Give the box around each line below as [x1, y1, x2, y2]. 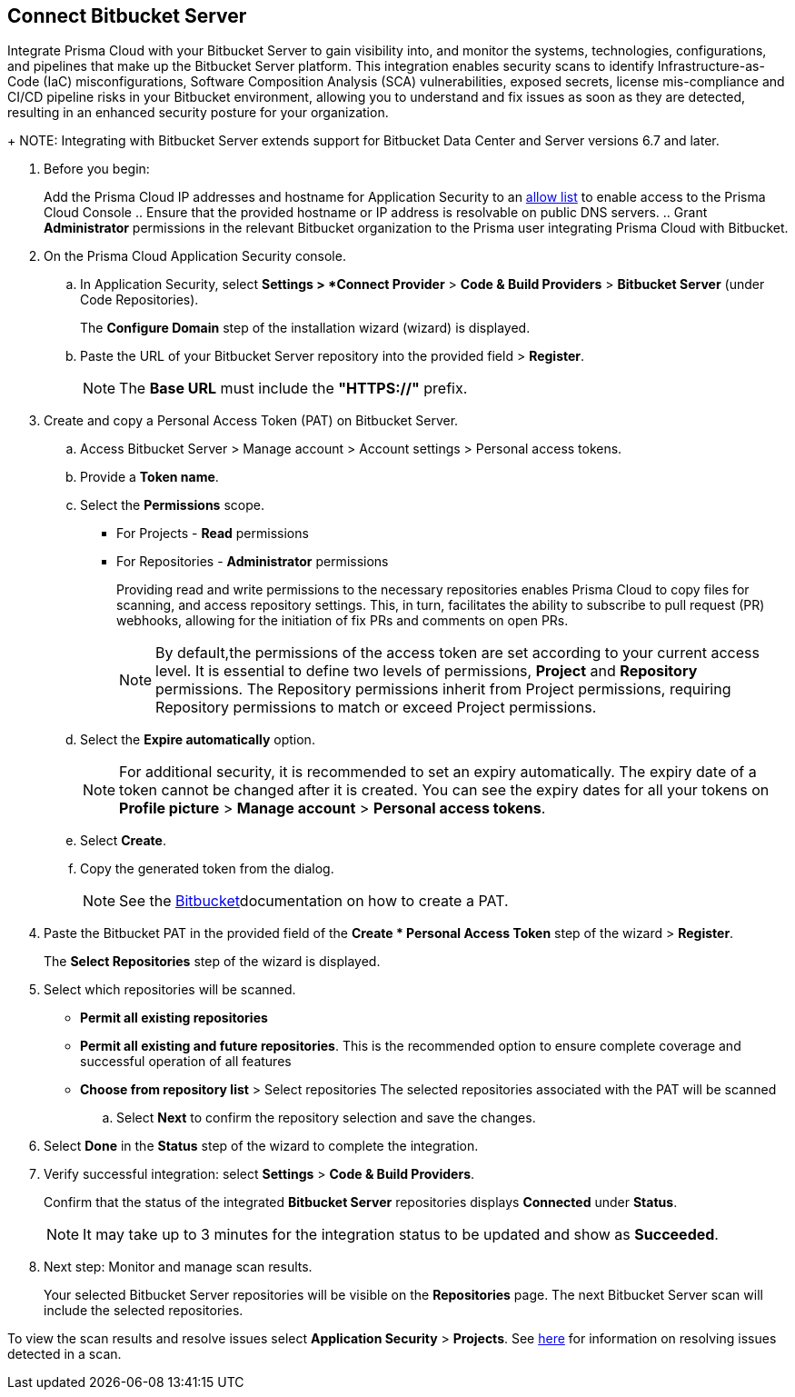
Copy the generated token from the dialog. [80, 861, 334, 877]
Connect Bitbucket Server [7, 5, 247, 27]
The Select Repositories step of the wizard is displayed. [44, 953, 381, 970]
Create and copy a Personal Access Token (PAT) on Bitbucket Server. [44, 413, 459, 429]
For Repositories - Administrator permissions [116, 554, 389, 570]
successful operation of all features [80, 1053, 292, 1070]
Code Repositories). [80, 292, 199, 308]
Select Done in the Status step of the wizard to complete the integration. [44, 1138, 479, 1154]
